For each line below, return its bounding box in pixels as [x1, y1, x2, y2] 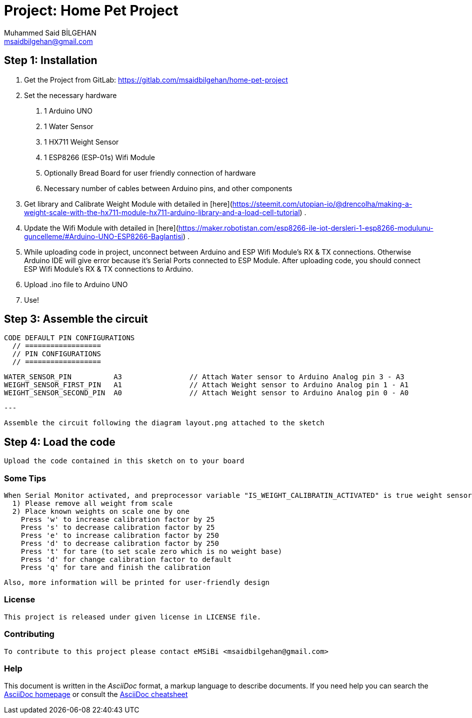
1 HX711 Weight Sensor [44, 137, 119, 146]
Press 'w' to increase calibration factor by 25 [20, 515, 215, 524]
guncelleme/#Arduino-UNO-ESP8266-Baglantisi [24, 232, 183, 241]
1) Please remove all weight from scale [12, 499, 173, 508]
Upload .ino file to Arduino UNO [24, 280, 128, 289]
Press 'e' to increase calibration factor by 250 [20, 531, 219, 540]
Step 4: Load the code [4, 435, 115, 448]
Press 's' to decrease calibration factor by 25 [20, 523, 215, 532]
